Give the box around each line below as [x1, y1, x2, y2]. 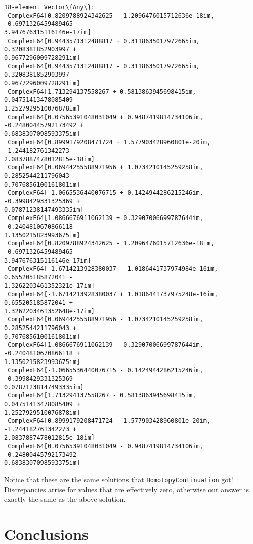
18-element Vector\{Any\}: [4, 4, 95, 11]
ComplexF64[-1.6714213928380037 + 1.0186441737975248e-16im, [8, 291, 218, 298]
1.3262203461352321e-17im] [4, 282, 95, 289]
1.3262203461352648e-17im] [4, 307, 95, 315]
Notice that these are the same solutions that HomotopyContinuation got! [4, 474, 233, 485]
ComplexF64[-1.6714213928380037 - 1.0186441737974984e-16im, [8, 265, 218, 273]
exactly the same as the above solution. [4, 494, 126, 504]
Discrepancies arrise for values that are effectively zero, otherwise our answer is [4, 484, 249, 494]
